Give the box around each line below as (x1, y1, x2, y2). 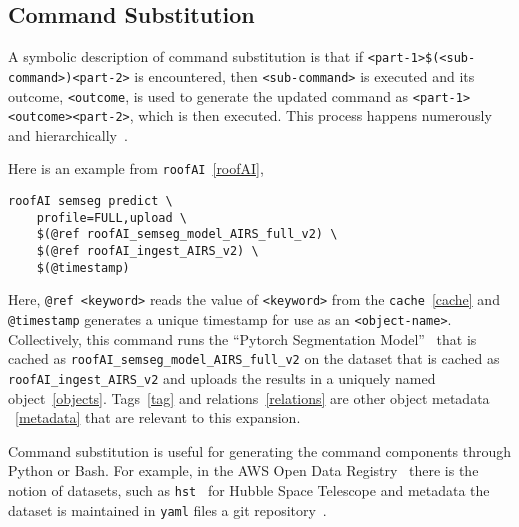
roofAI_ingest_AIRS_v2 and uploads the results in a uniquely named (8, 367, 436, 388)
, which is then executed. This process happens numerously (129, 105, 492, 126)
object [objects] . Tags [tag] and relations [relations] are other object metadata (8, 387, 490, 408)
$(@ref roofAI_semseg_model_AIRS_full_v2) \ (36, 227, 338, 242)
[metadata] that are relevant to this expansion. (15, 407, 301, 428)
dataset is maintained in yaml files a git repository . (8, 499, 327, 520)
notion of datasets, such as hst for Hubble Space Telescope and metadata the (8, 479, 490, 500)
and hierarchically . (8, 124, 128, 145)
